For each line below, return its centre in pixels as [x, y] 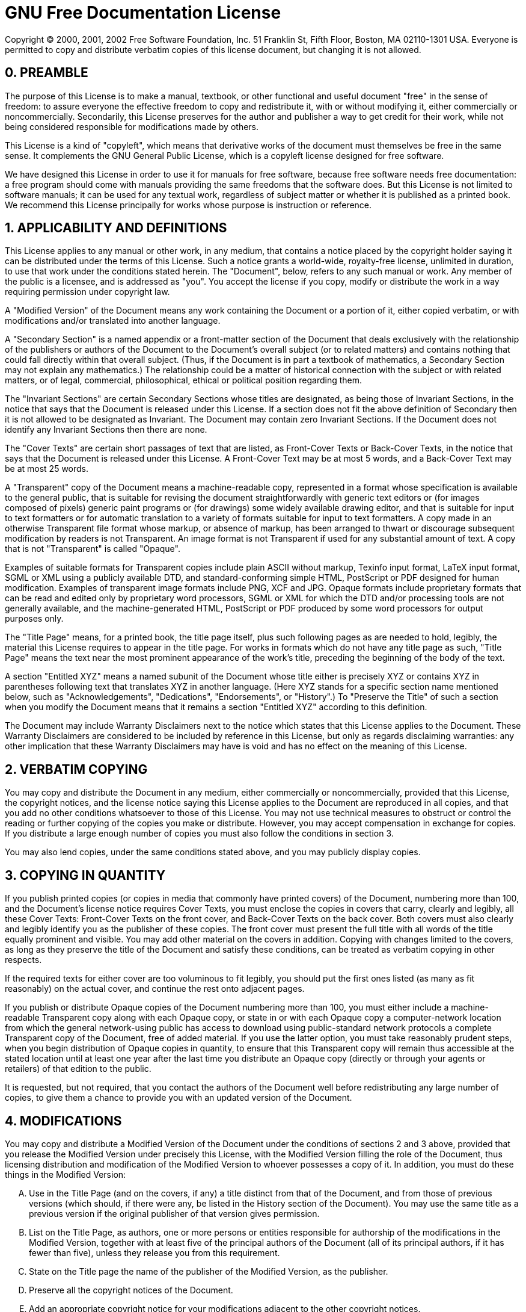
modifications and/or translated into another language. [113, 321]
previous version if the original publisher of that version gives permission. [174, 1213]
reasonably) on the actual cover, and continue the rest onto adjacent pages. [155, 989]
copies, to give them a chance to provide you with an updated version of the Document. [179, 1098]
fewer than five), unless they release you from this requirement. [154, 1252]
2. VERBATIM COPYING [76, 769]
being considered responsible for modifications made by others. [132, 126]
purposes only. [34, 619]
